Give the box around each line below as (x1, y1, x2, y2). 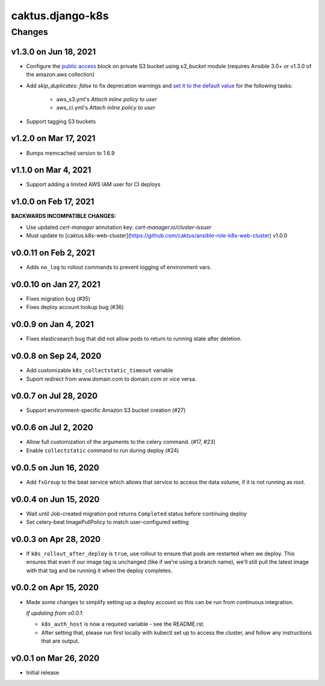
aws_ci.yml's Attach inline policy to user (56, 104, 156, 111)
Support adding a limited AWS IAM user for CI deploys (26, 181, 161, 188)
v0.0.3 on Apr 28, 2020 (11, 534, 101, 544)
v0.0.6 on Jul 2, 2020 (11, 422, 93, 433)
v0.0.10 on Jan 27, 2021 (11, 279, 101, 289)
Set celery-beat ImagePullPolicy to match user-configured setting (26, 518, 189, 525)
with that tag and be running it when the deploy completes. (26, 567, 173, 574)
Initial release (26, 669, 60, 676)
